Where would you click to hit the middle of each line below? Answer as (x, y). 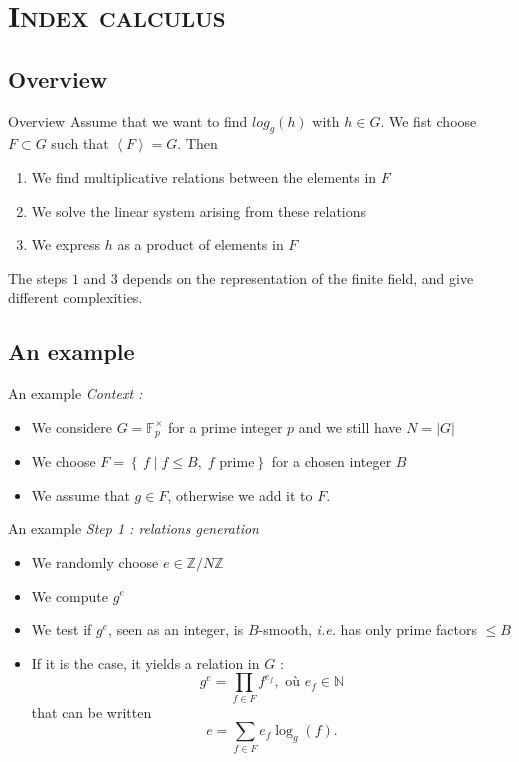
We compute (70, 595)
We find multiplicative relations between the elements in (204, 176)
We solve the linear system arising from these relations (199, 210)
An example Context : (75, 393)
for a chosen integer (331, 461)
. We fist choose (428, 120)
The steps (38, 277)
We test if (61, 629)
